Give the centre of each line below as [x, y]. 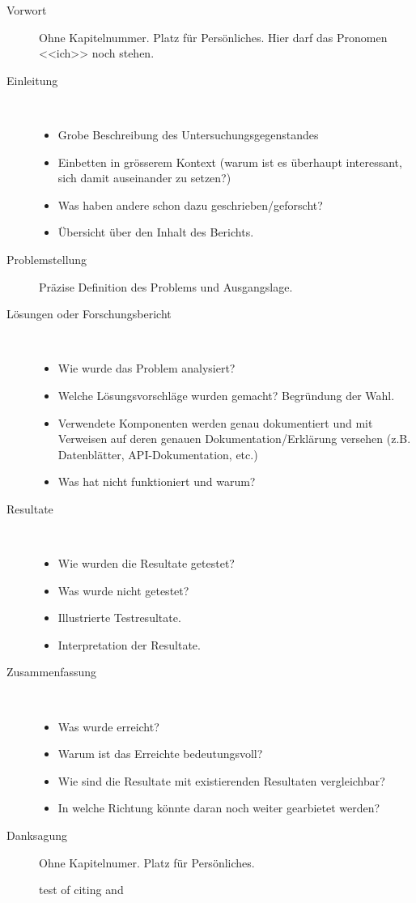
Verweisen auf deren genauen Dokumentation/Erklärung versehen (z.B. [234, 439]
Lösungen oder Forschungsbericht [89, 314]
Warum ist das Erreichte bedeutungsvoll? [160, 754]
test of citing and [81, 890]
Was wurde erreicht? [108, 726]
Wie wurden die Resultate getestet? [146, 563]
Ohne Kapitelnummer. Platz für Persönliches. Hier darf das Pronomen [213, 37]
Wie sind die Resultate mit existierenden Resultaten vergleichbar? [221, 780]
